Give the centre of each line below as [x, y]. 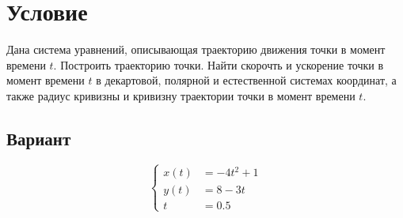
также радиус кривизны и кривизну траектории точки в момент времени [181, 95]
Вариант [39, 138]
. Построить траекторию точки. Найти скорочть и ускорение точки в [219, 64]
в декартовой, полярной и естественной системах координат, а [246, 80]
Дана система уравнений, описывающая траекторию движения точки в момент [196, 49]
